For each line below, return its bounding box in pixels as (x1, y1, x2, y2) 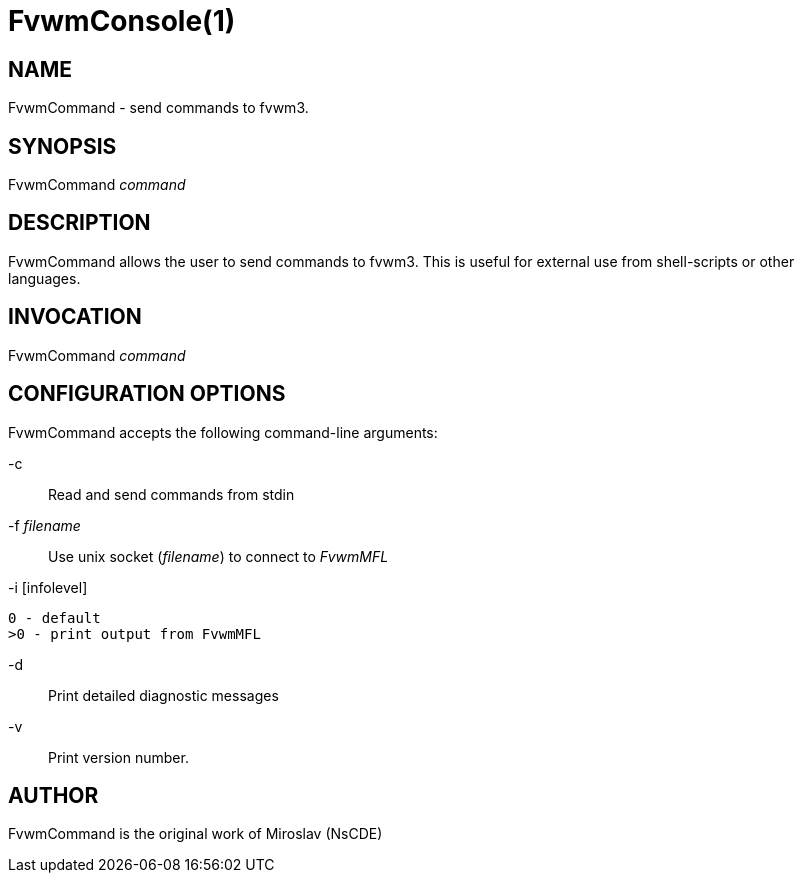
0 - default (8, 609, 101, 626)
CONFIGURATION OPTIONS (8, 381, 286, 407)
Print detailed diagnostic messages (48, 686, 279, 704)
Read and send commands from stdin (48, 485, 295, 503)
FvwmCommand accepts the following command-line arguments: (8, 423, 438, 441)
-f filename (8, 516, 81, 534)
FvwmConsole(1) (8, 4, 236, 38)
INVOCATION (8, 304, 142, 330)
